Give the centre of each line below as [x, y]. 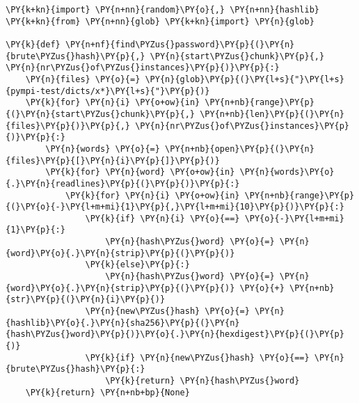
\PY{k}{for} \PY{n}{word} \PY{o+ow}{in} [140, 172]
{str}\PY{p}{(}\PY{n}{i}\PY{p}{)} [86, 300]
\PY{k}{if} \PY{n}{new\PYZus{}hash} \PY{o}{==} [197, 357]
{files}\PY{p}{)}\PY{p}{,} [68, 126]
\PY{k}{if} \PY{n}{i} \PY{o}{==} [162, 218]
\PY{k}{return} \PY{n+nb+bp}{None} [107, 392]
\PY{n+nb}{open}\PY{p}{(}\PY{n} [240, 149]
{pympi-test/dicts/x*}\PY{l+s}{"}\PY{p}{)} [108, 91]
